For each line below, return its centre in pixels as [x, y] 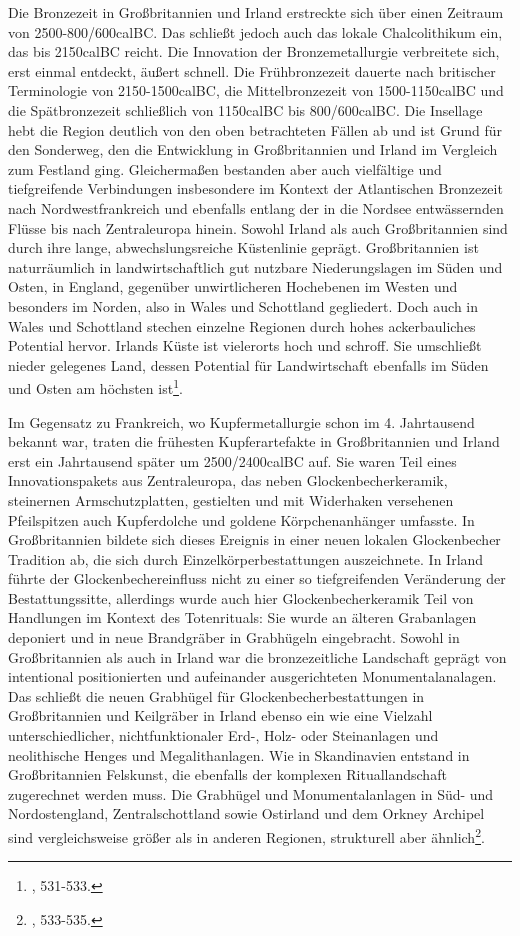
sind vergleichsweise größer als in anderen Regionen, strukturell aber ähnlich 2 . [246, 835]
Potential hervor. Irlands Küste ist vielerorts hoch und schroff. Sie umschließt [245, 345]
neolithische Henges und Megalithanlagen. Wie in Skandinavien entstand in [239, 754]
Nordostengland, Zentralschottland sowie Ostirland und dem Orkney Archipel [246, 813]
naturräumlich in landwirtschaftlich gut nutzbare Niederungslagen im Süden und [255, 266]
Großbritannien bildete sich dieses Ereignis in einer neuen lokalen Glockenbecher [254, 539]
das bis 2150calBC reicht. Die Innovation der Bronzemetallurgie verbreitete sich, [254, 51]
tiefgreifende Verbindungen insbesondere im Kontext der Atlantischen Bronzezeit [255, 188]
